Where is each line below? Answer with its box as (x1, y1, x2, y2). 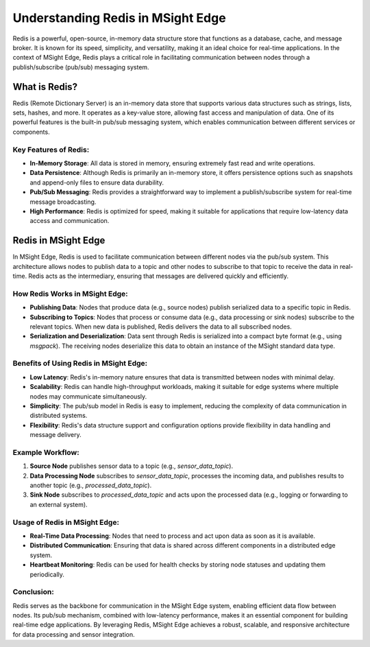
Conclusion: (12, 587, 54, 597)
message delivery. (29, 431, 82, 439)
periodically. (29, 570, 65, 578)
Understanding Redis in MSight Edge (12, 10, 226, 25)
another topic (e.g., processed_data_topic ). (29, 481, 152, 490)
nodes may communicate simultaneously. (29, 392, 147, 401)
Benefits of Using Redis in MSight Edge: (12, 359, 147, 368)
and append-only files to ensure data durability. (29, 178, 164, 187)
